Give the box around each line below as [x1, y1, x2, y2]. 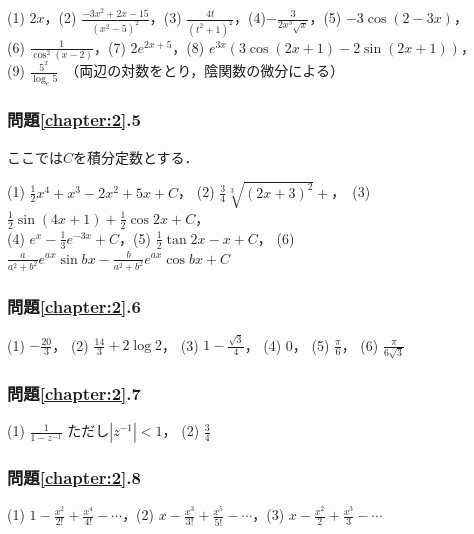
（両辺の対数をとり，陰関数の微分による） [72, 60, 344, 81]
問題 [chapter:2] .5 [7, 107, 141, 132]
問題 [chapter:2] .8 [7, 465, 141, 490]
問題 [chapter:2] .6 [7, 294, 141, 319]
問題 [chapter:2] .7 [7, 380, 141, 405]
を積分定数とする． [73, 146, 199, 167]
